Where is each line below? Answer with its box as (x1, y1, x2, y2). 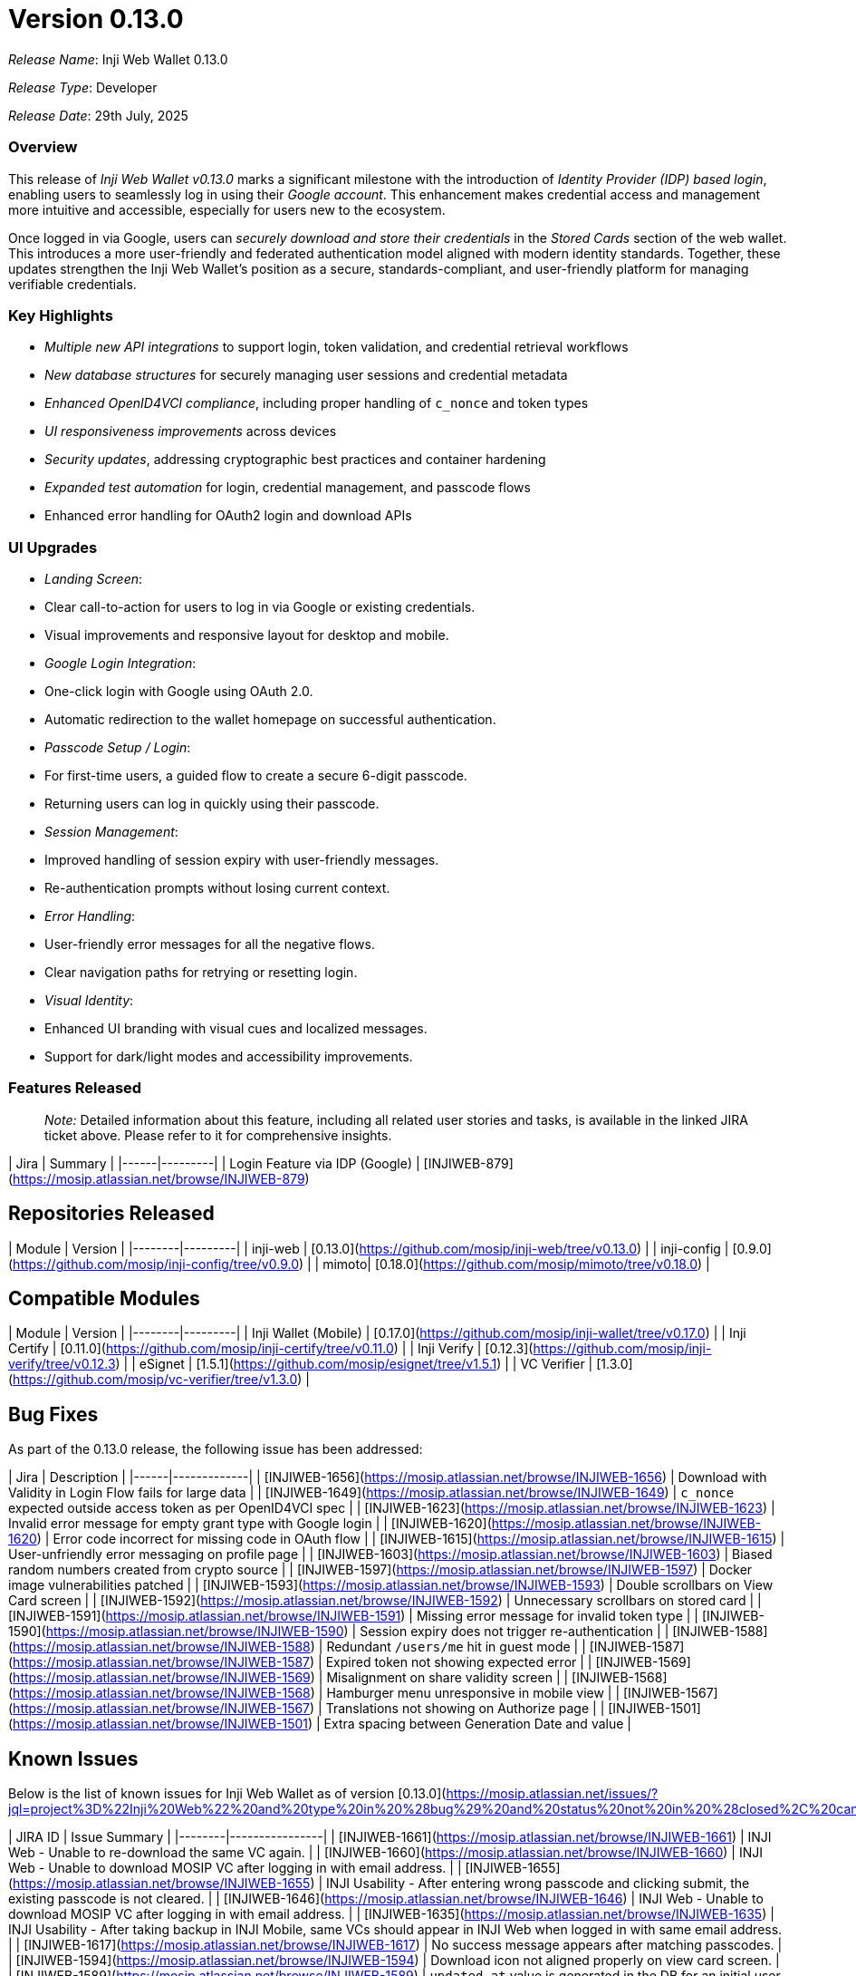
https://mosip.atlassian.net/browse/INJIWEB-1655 (13, 1875, 311, 1892)
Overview (8, 138, 78, 157)
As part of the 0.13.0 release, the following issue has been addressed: (8, 1441, 423, 1458)
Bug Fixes (8, 1402, 99, 1426)
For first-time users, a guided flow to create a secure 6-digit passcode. (44, 768, 467, 783)
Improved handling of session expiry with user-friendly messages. (44, 852, 439, 867)
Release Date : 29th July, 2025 (8, 107, 188, 123)
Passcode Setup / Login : (44, 740, 191, 755)
